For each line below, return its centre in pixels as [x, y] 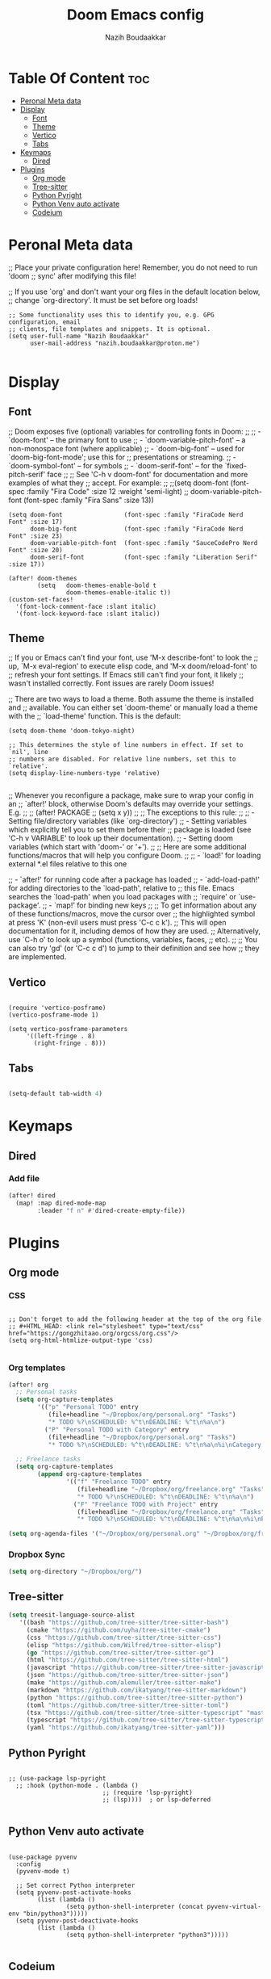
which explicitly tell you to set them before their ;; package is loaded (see [130, 830]
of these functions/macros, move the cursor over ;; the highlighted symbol [132, 914]
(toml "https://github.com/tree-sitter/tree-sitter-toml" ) [127, 1705]
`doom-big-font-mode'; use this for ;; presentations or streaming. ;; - [122, 457]
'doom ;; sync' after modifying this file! [73, 275]
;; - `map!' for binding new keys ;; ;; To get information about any [149, 905]
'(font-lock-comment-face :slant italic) [86, 606]
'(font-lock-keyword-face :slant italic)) [88, 614]
